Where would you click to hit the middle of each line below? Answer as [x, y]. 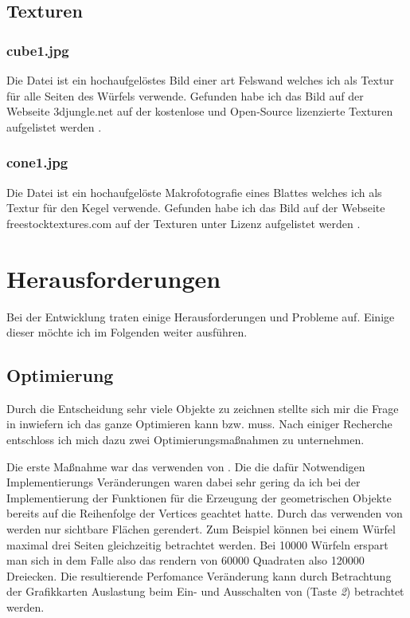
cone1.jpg [37, 162]
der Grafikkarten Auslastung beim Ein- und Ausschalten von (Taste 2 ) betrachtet [205, 591]
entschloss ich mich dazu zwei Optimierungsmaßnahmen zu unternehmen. [185, 440]
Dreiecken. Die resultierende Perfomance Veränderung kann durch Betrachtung [199, 575]
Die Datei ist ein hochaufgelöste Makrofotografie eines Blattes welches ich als [194, 192]
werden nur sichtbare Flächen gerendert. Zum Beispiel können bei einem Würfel [201, 529]
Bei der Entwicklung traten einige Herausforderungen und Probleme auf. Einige [201, 316]
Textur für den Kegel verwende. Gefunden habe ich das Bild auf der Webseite [196, 208]
